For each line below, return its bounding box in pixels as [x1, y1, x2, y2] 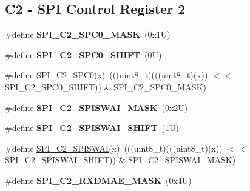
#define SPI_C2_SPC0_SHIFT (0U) [5, 48, 162, 61]
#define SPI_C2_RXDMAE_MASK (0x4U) [5, 173, 192, 186]
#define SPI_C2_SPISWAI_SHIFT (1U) [5, 121, 179, 134]
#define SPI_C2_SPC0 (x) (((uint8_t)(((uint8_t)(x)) [5, 69, 208, 81]
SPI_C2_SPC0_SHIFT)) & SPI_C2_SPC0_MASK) [5, 80, 206, 93]
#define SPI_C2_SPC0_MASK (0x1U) [5, 28, 171, 41]
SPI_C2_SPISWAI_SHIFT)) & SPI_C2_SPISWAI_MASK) [5, 153, 236, 166]
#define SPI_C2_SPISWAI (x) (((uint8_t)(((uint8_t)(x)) [5, 141, 223, 154]
